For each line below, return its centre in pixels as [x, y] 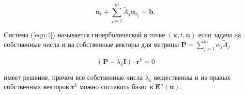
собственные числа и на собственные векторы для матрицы [92, 44]
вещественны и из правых [192, 77]
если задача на [220, 35]
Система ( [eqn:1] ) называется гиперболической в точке [84, 35]
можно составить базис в [116, 87]
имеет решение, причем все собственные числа [73, 77]
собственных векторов [37, 87]
